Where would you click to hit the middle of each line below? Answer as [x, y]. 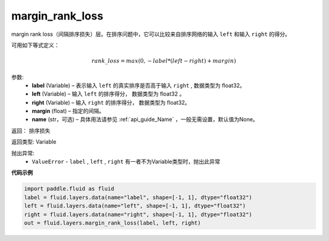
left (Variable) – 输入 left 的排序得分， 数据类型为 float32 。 [108, 94]
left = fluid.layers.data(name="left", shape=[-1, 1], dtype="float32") [135, 206]
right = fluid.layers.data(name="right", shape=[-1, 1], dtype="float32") [138, 214]
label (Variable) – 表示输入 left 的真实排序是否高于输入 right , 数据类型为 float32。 [139, 85]
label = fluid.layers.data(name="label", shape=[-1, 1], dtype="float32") [138, 197]
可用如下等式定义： [35, 45]
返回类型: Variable [34, 142]
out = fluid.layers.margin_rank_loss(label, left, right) [112, 223]
